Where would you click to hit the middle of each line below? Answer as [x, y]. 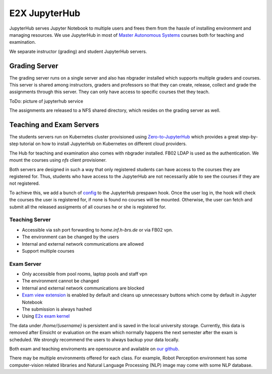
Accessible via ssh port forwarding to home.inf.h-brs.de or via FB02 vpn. [97, 230]
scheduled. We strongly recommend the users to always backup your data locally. [94, 339]
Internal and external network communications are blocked [83, 288]
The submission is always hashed [57, 309]
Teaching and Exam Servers [54, 125]
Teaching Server [30, 220]
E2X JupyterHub [45, 13]
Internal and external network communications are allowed [83, 244]
